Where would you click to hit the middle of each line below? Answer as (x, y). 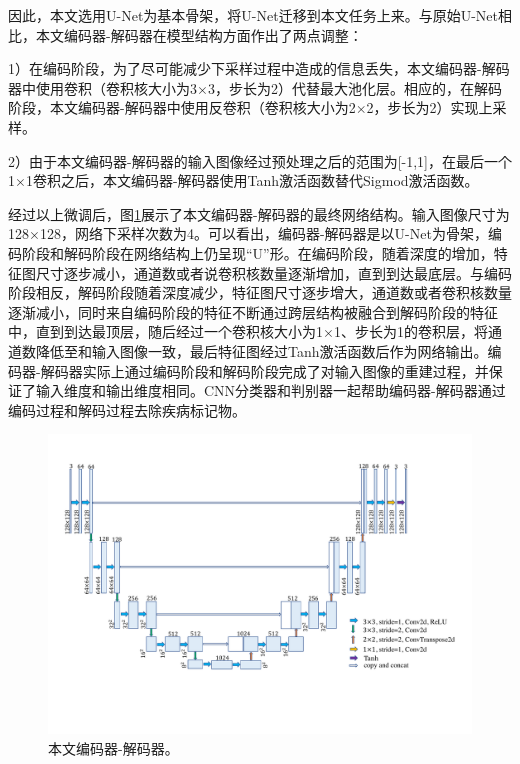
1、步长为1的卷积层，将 (410, 331)
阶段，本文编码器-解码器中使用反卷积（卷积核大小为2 (182, 107)
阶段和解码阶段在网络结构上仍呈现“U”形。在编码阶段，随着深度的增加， (257, 252)
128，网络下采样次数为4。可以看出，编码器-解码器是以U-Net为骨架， (263, 233)
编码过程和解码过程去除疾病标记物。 (127, 409)
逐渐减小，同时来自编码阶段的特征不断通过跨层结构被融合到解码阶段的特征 (253, 311)
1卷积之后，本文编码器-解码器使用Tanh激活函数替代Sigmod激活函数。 (252, 180)
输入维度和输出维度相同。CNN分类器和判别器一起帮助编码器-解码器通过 (270, 390)
